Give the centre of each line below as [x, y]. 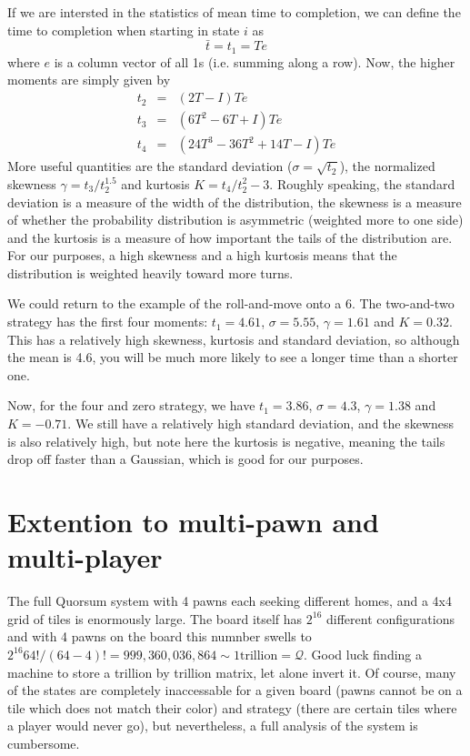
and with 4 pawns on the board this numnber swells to [160, 636]
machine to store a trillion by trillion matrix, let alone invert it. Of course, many [232, 672]
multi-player [85, 557]
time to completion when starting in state [124, 30]
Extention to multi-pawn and [193, 521]
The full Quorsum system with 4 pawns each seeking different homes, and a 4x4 [230, 601]
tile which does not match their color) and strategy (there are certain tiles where [232, 707]
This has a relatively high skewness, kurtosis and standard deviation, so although [234, 339]
